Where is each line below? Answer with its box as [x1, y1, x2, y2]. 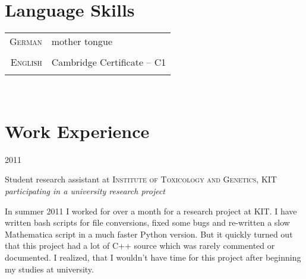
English [10, 55, 42, 69]
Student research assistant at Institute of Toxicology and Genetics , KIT [5, 173, 277, 185]
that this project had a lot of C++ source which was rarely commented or [5, 239, 275, 252]
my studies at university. [5, 262, 94, 275]
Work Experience [5, 118, 150, 143]
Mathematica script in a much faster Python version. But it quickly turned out [5, 227, 293, 240]
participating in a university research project [5, 185, 166, 197]
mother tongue [51, 34, 113, 49]
